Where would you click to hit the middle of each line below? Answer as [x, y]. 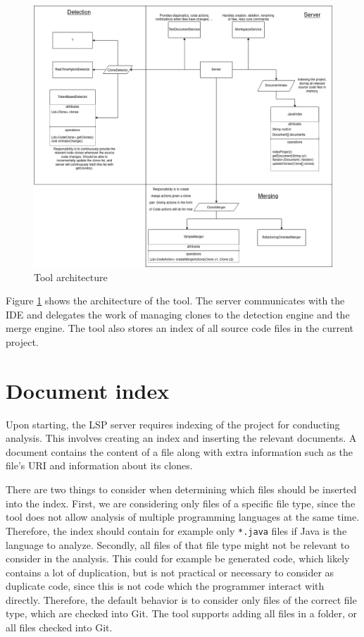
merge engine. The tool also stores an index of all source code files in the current [180, 328]
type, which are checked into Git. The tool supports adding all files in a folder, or [182, 613]
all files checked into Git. [59, 627]
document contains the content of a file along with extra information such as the [180, 451]
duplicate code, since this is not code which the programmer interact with [165, 586]
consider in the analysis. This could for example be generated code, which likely [178, 558]
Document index [88, 390]
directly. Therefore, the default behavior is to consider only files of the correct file [181, 599]
